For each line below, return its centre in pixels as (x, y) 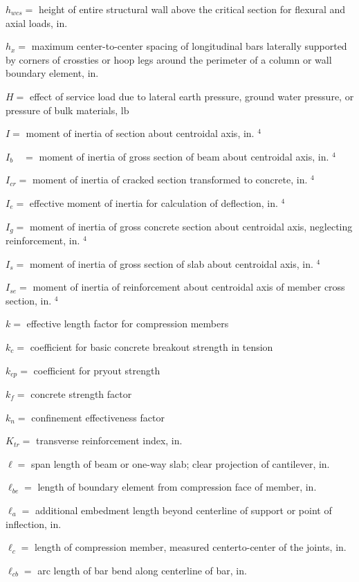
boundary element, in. (52, 73)
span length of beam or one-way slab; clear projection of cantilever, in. (180, 463)
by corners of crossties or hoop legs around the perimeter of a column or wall (169, 59)
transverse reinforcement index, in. (109, 440)
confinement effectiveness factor (98, 417)
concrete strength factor (81, 394)
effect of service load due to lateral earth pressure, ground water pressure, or (192, 96)
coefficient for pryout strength (97, 370)
